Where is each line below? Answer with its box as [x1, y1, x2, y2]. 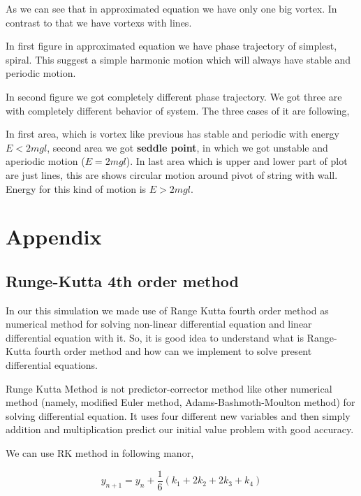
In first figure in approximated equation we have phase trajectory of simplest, [6, 38, 337, 53]
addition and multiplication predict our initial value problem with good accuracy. [6, 422, 354, 437]
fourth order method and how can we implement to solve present [34, 344, 312, 358]
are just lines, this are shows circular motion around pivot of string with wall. [6, 167, 338, 182]
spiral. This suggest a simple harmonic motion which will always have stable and [6, 52, 351, 66]
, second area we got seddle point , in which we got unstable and [47, 140, 328, 154]
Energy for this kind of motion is [6, 181, 147, 196]
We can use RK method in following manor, [6, 446, 194, 460]
